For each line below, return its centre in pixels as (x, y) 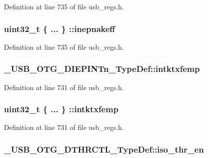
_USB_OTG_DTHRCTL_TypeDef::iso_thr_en (104, 149)
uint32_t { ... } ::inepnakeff (60, 28)
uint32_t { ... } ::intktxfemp (61, 109)
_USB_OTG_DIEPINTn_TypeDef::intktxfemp (102, 69)
